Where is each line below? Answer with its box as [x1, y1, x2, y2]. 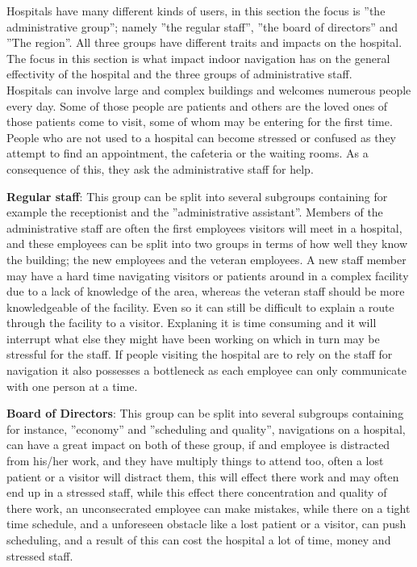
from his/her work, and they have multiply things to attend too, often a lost [6, 452, 384, 469]
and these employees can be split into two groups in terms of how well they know [6, 235, 408, 252]
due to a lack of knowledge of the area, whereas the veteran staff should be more [6, 283, 405, 300]
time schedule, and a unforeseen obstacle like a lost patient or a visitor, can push [6, 515, 407, 532]
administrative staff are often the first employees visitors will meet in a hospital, [6, 219, 402, 236]
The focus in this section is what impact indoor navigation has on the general [6, 49, 390, 66]
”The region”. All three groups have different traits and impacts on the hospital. [6, 34, 402, 51]
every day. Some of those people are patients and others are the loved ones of [6, 97, 388, 114]
